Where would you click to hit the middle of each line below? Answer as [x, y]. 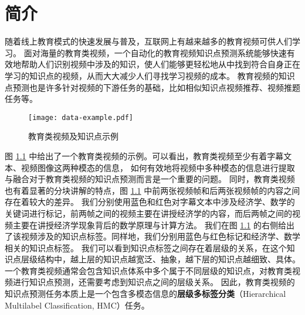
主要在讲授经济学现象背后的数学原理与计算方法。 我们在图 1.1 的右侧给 [149, 225]
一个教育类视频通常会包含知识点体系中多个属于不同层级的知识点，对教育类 [148, 270]
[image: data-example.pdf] [81, 117]
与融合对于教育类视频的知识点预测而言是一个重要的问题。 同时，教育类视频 [150, 179]
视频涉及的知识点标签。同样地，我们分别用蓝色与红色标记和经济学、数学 [160, 236]
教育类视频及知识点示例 [73, 136]
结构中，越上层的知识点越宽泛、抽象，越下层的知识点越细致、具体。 [169, 259]
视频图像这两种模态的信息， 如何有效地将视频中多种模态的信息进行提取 [158, 167]
